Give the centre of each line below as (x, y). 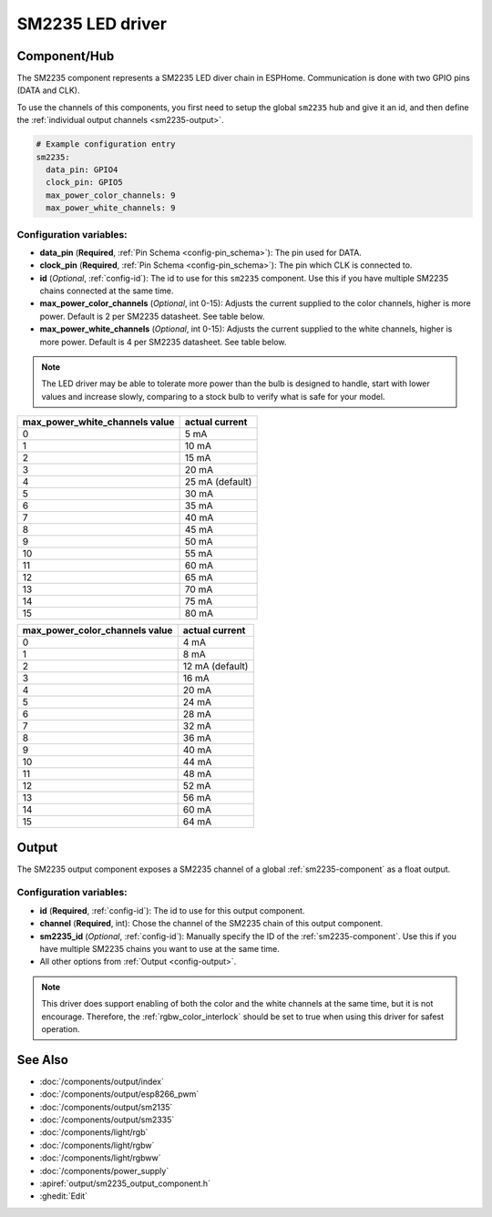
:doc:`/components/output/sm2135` (106, 1107)
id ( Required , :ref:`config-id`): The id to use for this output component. (172, 910)
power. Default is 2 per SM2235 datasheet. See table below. (152, 316)
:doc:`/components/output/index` (102, 1081)
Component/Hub (66, 56)
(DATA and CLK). (48, 90)
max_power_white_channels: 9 (111, 208)
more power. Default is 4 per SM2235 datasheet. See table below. (163, 342)
